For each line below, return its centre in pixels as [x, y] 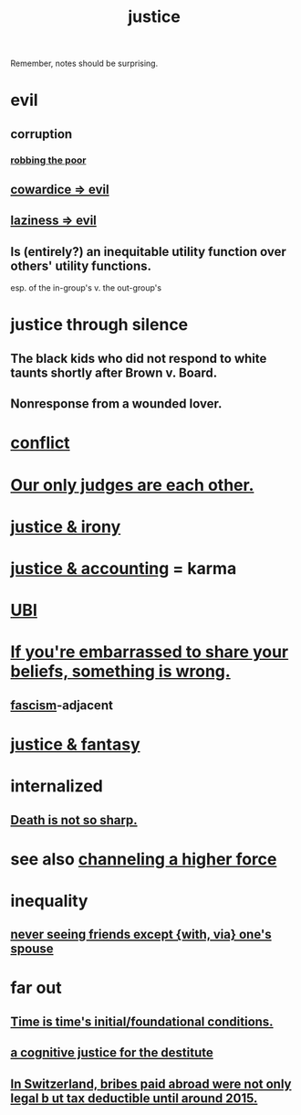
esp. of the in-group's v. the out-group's [86, 288]
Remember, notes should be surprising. [84, 64]
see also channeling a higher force [144, 859]
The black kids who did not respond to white [139, 358]
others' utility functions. [81, 265]
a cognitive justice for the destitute [112, 1053]
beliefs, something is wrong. [120, 671]
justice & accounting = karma [124, 568]
